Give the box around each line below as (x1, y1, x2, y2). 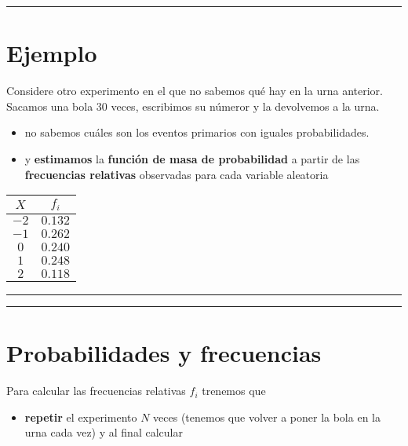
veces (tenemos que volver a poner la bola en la (153, 408, 381, 425)
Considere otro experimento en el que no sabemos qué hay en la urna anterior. (6, 82, 383, 99)
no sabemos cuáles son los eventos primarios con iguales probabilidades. (24, 124, 370, 141)
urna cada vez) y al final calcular (24, 424, 183, 441)
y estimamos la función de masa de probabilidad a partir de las (24, 150, 360, 166)
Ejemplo (6, 37, 97, 69)
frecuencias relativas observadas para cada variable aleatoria (24, 166, 329, 182)
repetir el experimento (24, 408, 137, 425)
